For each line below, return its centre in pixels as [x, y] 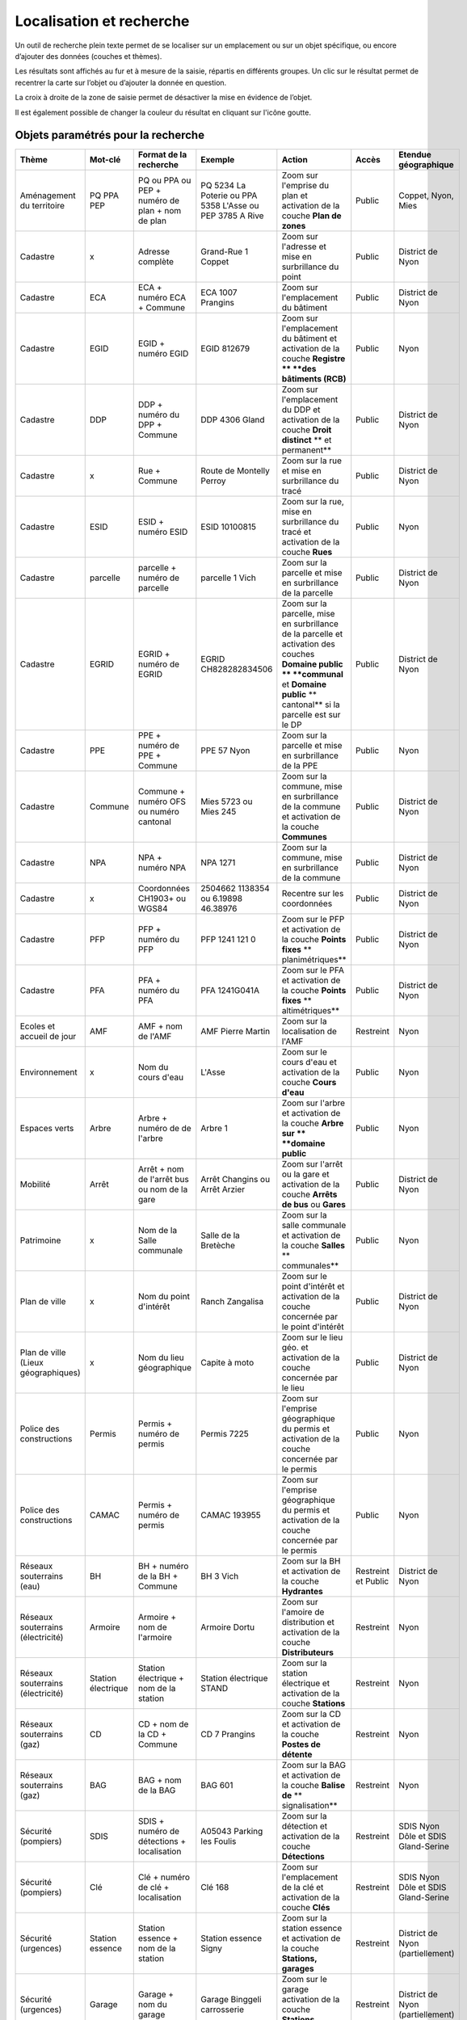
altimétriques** [311, 1011]
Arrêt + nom [161, 1169]
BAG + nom [160, 1780]
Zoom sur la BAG [314, 1765]
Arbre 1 [214, 1129]
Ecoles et [38, 1026]
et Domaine [304, 684]
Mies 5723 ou [227, 802]
